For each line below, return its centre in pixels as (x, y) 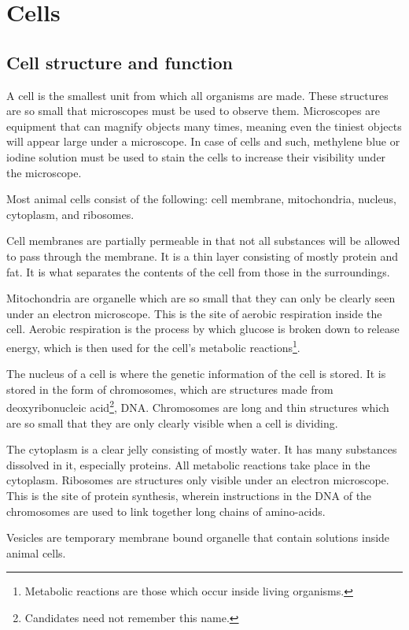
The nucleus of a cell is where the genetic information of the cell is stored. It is (196, 374)
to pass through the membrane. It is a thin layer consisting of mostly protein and (203, 256)
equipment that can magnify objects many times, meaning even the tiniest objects (204, 126)
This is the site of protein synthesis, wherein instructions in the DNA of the (189, 495)
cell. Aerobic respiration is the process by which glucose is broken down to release (203, 329)
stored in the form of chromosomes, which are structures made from (170, 389)
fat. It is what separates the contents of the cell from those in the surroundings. (198, 271)
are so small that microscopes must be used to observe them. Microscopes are (193, 111)
